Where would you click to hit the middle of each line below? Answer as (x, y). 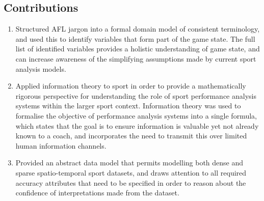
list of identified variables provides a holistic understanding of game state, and (138, 49)
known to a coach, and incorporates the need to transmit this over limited (131, 136)
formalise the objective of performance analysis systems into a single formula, (136, 115)
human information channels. (61, 145)
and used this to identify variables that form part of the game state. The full (135, 38)
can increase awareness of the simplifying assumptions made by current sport (136, 58)
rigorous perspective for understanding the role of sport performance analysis (136, 95)
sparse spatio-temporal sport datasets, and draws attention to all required (131, 172)
